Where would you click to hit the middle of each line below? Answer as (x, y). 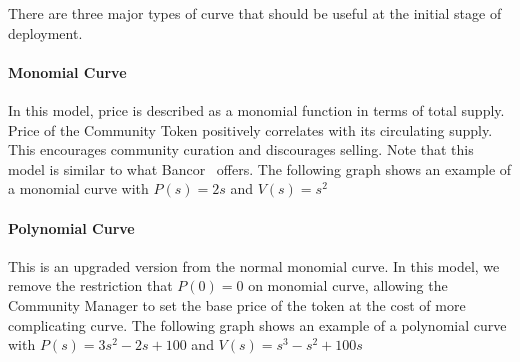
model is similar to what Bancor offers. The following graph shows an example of (260, 168)
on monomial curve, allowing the (348, 285)
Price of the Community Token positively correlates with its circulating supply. (250, 129)
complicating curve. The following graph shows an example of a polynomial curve (257, 324)
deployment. (45, 32)
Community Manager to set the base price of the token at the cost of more (237, 304)
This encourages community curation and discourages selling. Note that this (241, 149)
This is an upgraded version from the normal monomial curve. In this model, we (254, 265)
